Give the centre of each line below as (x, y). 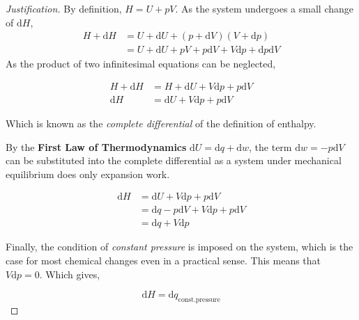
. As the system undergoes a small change (265, 8)
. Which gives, (70, 274)
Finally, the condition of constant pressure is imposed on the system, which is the (179, 247)
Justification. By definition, (64, 8)
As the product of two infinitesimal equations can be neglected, (141, 64)
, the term (270, 146)
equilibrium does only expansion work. (88, 174)
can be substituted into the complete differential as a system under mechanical (174, 160)
